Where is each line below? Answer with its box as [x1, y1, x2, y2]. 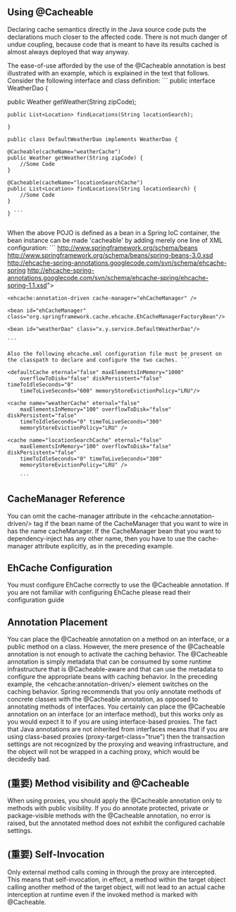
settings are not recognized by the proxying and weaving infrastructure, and [7, 740, 229, 748]
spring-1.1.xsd [7, 281, 47, 289]
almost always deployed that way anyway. [7, 47, 130, 56]
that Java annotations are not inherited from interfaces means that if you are [7, 725, 229, 733]
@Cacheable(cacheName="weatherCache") [7, 148, 121, 155]
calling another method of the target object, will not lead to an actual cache [7, 882, 225, 891]
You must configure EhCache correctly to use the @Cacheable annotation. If [7, 581, 230, 589]
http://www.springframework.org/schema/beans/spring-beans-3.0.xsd [7, 251, 213, 259]
